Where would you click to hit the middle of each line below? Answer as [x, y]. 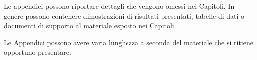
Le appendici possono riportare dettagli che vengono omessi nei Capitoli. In [119, 6]
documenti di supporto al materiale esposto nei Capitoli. [90, 26]
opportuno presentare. [38, 52]
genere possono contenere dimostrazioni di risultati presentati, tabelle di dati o [124, 16]
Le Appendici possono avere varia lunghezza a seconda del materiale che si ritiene [128, 42]
